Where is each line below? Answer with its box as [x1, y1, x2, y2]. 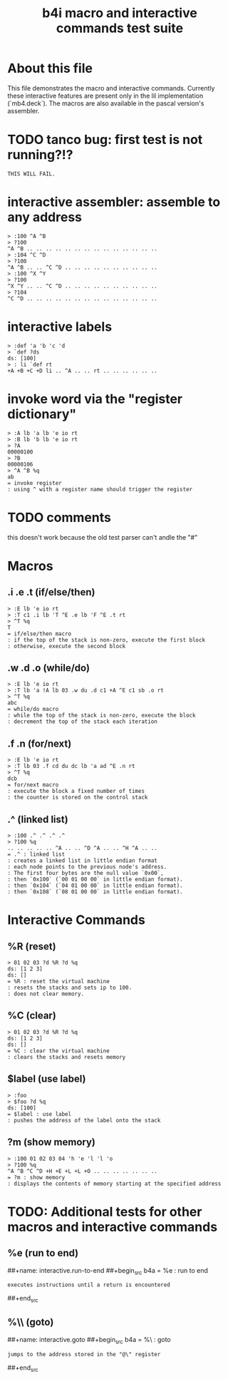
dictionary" [7, 406, 77, 422]
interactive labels [7, 319, 113, 334]
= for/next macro [7, 781, 59, 789]
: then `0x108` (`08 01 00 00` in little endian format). [7, 888, 183, 896]
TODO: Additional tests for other [7, 1204, 202, 1220]
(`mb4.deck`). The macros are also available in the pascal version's [7, 98, 204, 108]
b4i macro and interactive [42, 5, 197, 21]
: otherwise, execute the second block [7, 642, 126, 650]
